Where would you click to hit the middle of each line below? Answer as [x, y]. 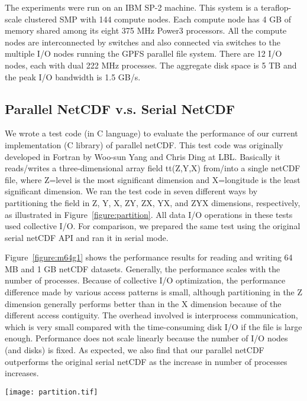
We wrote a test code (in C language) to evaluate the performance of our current [151, 133]
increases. [22, 373]
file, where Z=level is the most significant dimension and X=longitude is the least [153, 179]
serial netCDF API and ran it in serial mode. [87, 237]
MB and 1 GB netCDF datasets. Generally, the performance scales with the [143, 268]
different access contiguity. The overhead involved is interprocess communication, [151, 315]
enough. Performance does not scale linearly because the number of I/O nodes [146, 338]
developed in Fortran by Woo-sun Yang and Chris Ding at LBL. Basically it [143, 156]
